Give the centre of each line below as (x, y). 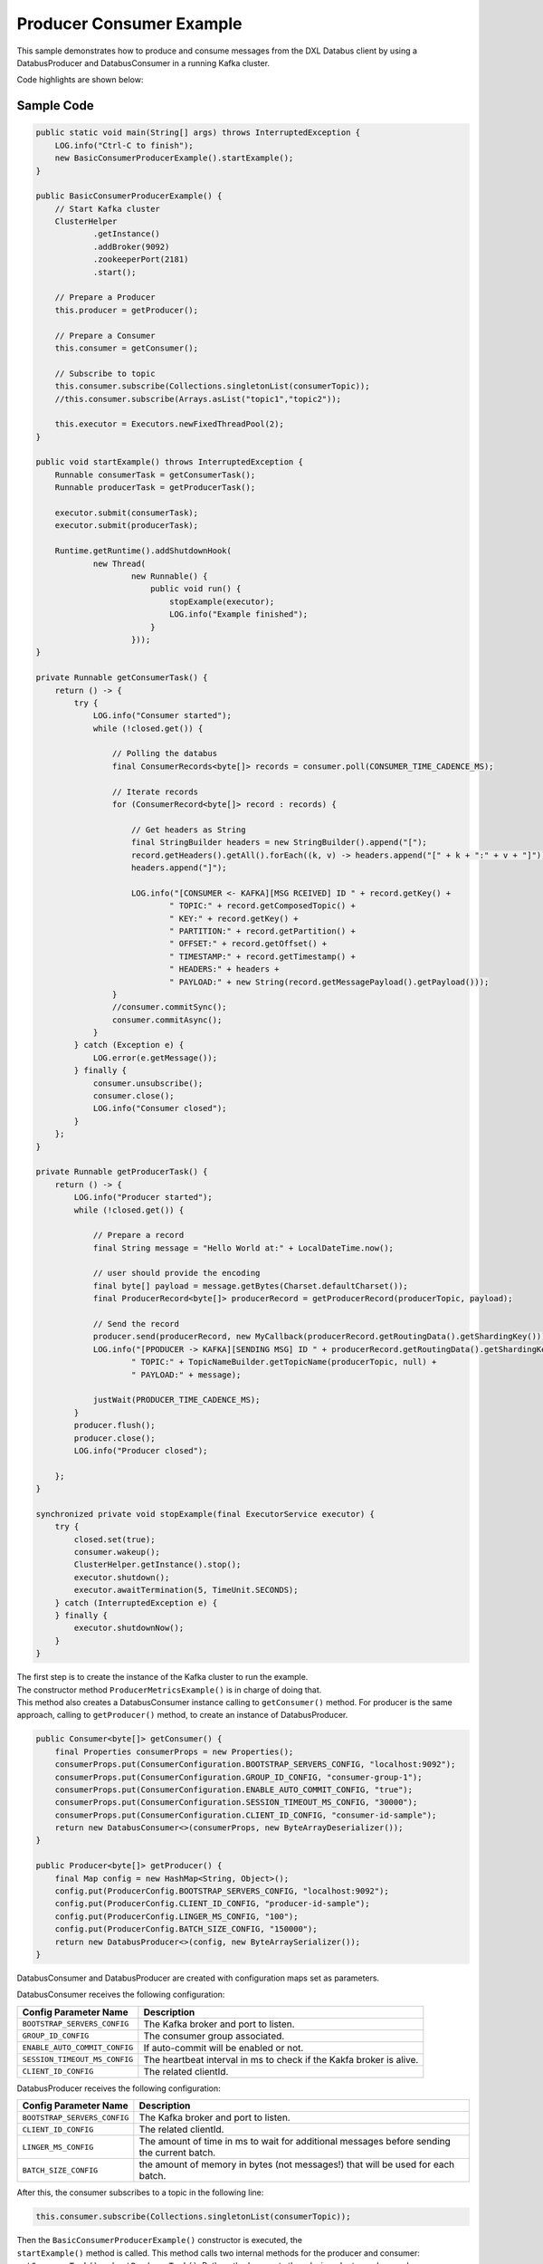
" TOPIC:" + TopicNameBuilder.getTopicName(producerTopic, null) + (284, 1362)
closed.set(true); (114, 1539)
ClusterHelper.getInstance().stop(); (157, 1565)
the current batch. (177, 2153)
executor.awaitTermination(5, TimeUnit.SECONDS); (186, 1590)
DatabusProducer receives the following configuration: (119, 2088)
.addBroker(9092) (131, 246)
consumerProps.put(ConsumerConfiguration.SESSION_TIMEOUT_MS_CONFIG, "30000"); (236, 1803)
